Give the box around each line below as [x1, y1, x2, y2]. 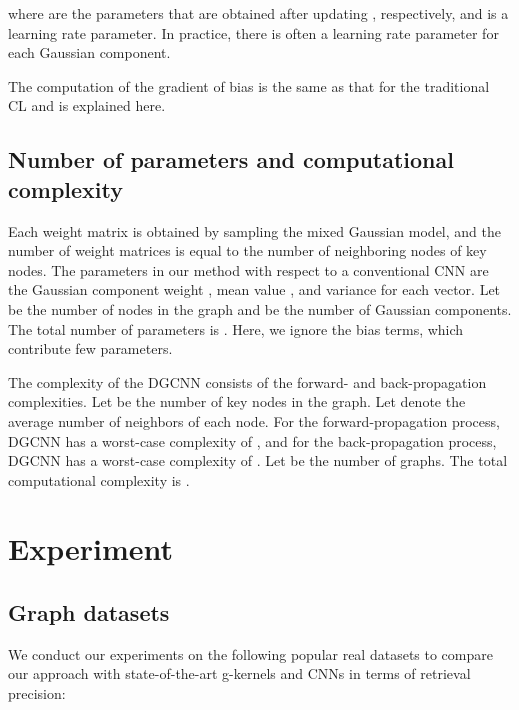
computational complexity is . [8, 469, 190, 490]
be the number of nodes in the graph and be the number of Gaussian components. [8, 298, 512, 319]
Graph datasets [8, 597, 170, 628]
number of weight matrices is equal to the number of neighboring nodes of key [8, 240, 487, 261]
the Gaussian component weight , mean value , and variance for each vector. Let [8, 279, 501, 300]
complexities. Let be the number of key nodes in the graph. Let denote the [8, 391, 466, 412]
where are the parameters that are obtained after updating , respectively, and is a [8, 3, 509, 23]
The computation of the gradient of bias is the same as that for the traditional [8, 75, 490, 96]
